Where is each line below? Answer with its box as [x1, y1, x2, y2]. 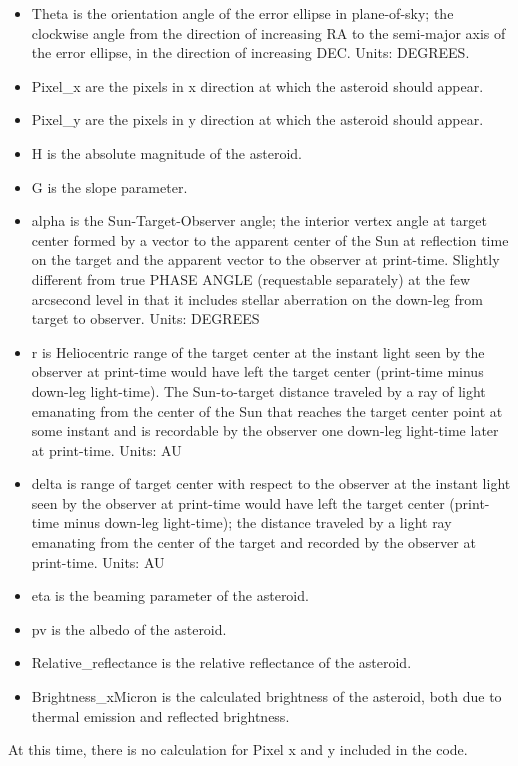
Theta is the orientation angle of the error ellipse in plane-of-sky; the [31, 3, 454, 23]
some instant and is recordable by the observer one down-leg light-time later [31, 420, 499, 441]
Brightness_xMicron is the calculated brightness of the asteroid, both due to [31, 686, 502, 707]
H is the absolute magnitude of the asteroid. [31, 142, 302, 163]
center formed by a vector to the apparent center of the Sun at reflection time [31, 229, 509, 250]
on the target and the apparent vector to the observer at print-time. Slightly [31, 249, 500, 270]
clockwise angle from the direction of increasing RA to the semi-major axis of [31, 22, 506, 43]
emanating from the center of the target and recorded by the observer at [31, 532, 476, 553]
